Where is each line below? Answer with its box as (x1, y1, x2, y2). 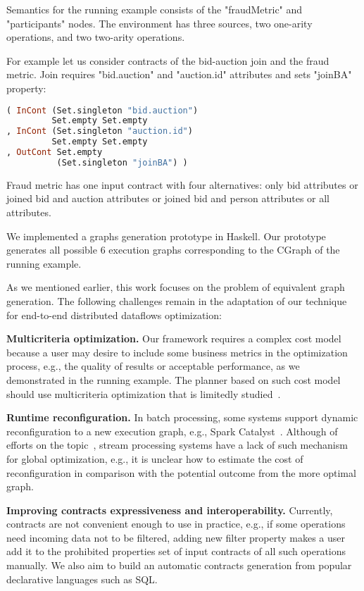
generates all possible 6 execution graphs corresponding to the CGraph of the (6, 242, 340, 257)
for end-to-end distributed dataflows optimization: (6, 307, 222, 322)
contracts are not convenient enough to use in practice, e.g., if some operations (6, 516, 346, 531)
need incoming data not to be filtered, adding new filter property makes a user (6, 530, 346, 545)
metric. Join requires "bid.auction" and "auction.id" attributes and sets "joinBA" (6, 67, 352, 82)
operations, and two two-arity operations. (6, 30, 185, 44)
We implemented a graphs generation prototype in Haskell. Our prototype (6, 228, 326, 243)
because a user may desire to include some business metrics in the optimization (6, 344, 348, 359)
